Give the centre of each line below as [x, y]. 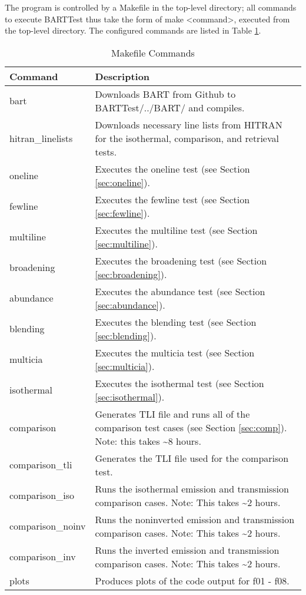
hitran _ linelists [41, 138]
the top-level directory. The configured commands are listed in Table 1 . [133, 30]
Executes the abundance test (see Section [180, 291]
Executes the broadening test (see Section [181, 260]
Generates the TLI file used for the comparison [192, 458]
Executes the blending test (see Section [176, 322]
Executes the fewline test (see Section [172, 199]
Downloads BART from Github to [165, 94]
